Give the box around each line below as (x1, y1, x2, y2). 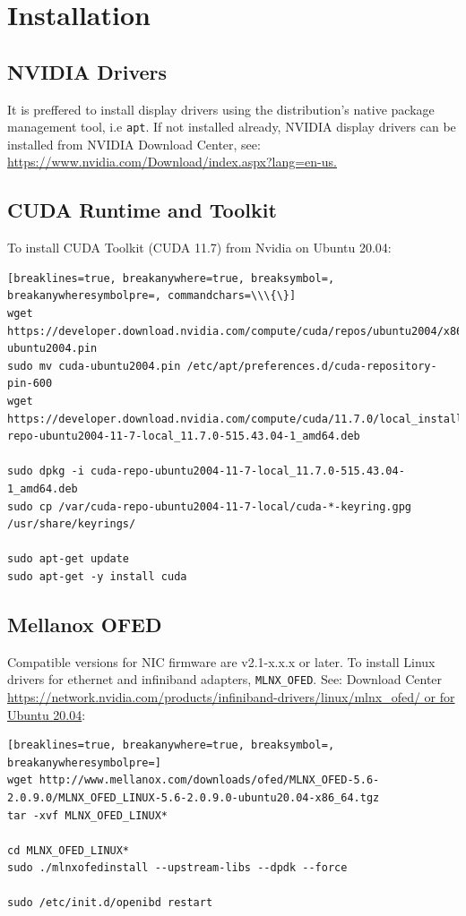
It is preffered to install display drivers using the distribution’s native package (7, 99, 435, 118)
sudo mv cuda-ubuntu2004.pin (7, 359, 181, 372)
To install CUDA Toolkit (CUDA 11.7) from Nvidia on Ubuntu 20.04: (7, 238, 392, 257)
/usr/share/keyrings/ (7, 518, 136, 531)
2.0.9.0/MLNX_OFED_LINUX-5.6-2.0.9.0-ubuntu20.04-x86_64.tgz (7, 791, 380, 804)
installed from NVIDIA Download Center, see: (7, 134, 261, 153)
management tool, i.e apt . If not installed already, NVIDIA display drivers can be (7, 117, 456, 136)
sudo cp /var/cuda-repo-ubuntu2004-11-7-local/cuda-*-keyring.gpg (7, 500, 412, 513)
